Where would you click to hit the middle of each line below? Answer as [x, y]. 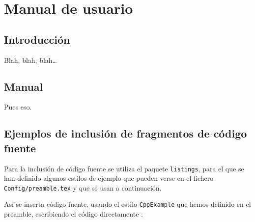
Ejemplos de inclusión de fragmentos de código [126, 133]
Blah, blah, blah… [30, 60]
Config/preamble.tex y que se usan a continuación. [83, 187]
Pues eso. [18, 107]
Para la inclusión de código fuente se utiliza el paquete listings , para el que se [124, 168]
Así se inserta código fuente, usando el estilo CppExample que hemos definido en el [127, 204]
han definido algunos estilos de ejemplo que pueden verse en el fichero [109, 178]
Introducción [37, 39]
